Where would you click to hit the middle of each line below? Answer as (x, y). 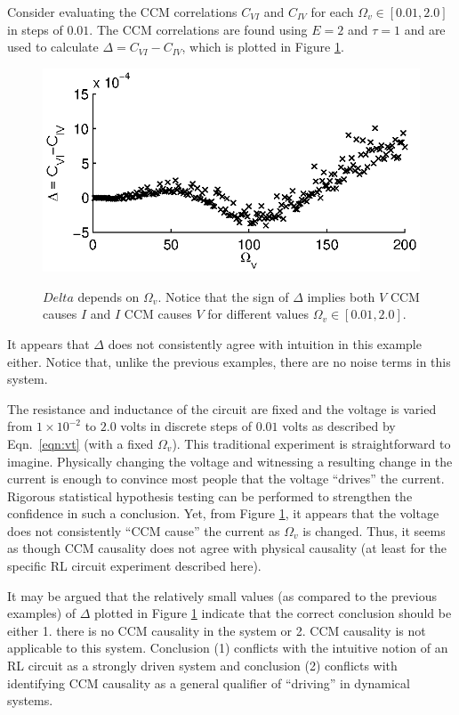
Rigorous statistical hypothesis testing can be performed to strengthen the (210, 496)
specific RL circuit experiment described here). (134, 566)
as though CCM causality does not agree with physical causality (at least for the (227, 548)
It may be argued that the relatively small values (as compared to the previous (222, 595)
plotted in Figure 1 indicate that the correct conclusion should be (273, 613)
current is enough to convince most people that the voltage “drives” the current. (226, 479)
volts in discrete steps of (186, 426)
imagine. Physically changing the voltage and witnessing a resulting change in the (230, 461)
